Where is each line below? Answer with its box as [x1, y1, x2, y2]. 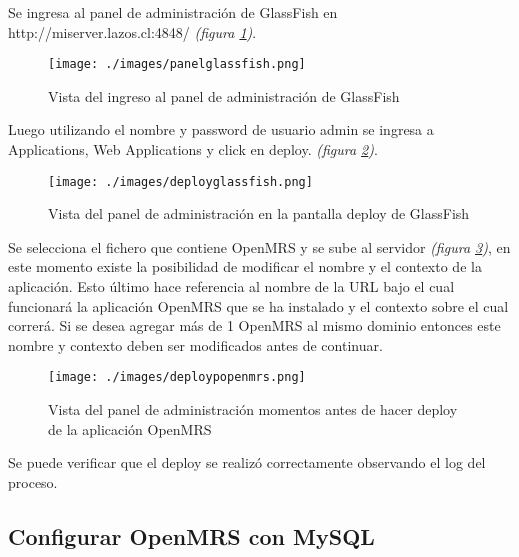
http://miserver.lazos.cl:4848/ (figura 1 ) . [8, 21, 257, 42]
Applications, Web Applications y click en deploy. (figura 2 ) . [8, 139, 378, 160]
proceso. [8, 471, 58, 492]
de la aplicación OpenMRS [48, 418, 212, 439]
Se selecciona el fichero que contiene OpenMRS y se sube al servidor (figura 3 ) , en [8, 236, 511, 257]
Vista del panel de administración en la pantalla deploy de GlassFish [48, 203, 470, 224]
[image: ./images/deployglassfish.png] [48, 174, 313, 189]
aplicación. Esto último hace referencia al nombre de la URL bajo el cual [8, 276, 455, 297]
